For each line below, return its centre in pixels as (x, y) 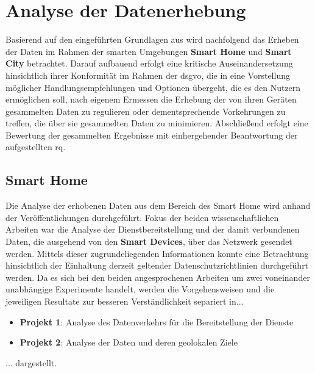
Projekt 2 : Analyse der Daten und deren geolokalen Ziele (129, 342)
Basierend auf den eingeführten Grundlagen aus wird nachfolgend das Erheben (152, 39)
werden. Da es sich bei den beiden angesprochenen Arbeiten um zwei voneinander (158, 277)
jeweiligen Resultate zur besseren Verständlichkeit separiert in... (125, 301)
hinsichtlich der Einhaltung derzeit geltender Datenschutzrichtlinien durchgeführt (157, 265)
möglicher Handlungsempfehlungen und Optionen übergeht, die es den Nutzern (153, 87)
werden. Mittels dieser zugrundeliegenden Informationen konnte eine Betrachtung (157, 253)
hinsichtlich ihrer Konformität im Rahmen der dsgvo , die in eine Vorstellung (148, 75)
